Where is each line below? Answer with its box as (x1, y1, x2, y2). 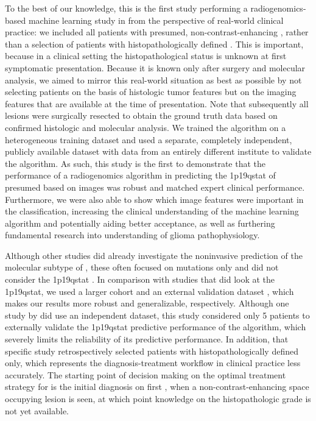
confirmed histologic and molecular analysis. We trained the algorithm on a (5, 121, 286, 133)
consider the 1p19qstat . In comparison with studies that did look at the (5, 273, 275, 286)
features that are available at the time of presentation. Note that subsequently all (5, 97, 309, 110)
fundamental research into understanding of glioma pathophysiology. (5, 228, 260, 241)
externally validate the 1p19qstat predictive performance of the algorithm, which (5, 320, 306, 333)
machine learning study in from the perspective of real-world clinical (28, 13, 284, 26)
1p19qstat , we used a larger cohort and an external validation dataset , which (5, 285, 294, 297)
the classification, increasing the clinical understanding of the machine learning (5, 205, 299, 218)
